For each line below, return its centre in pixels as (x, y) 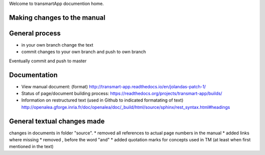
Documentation (33, 75)
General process (35, 33)
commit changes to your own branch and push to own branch (84, 52)
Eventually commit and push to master (48, 61)
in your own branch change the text (57, 45)
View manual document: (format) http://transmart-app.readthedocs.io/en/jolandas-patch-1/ (114, 86)
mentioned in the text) (31, 147)
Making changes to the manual (57, 17)
